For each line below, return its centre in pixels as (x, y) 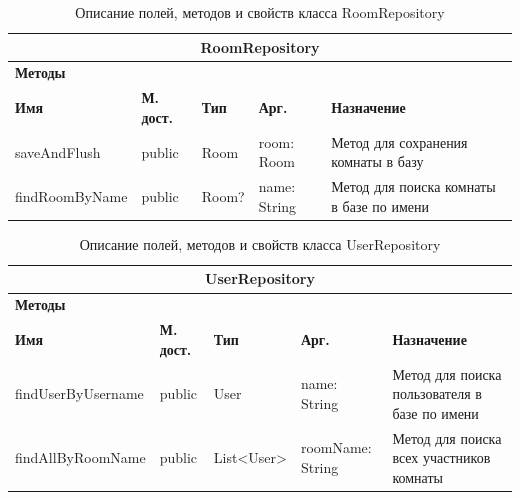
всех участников (441, 457)
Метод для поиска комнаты (413, 186)
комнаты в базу (377, 161)
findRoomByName (71, 195)
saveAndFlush (58, 151)
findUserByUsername (79, 393)
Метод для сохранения (399, 141)
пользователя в (437, 393)
